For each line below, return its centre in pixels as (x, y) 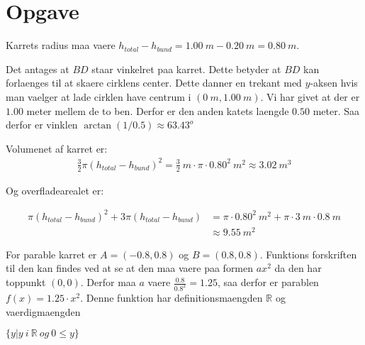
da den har (298, 268)
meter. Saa (336, 110)
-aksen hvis (334, 83)
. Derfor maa (108, 282)
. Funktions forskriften (308, 254)
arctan (98, 126)
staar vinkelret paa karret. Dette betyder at (186, 69)
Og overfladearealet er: (55, 190)
